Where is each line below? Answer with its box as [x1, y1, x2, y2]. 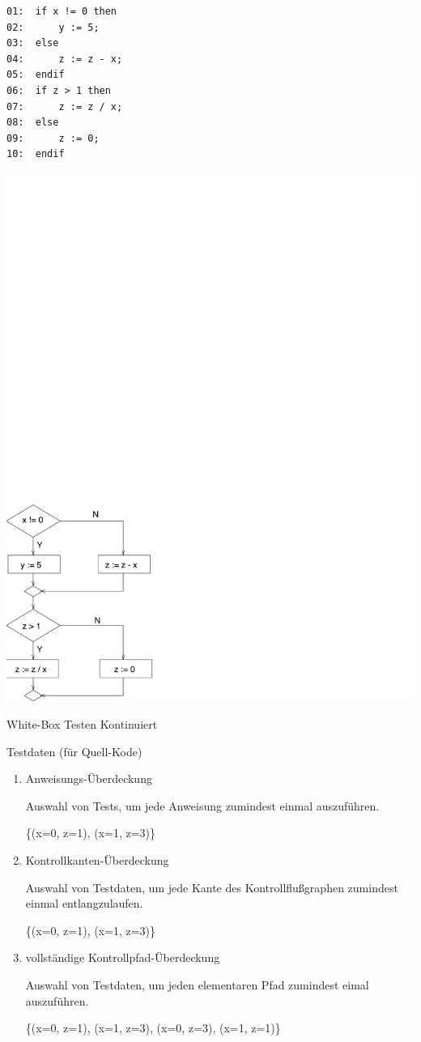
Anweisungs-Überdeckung [25, 770, 152, 787]
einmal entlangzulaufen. [25, 895, 143, 912]
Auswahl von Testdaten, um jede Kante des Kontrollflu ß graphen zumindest [25, 878, 398, 895]
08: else [6, 117, 59, 129]
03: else [6, 37, 59, 49]
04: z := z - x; [6, 53, 123, 65]
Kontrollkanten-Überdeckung [25, 851, 169, 868]
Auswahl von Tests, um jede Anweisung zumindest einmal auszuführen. [25, 797, 380, 814]
